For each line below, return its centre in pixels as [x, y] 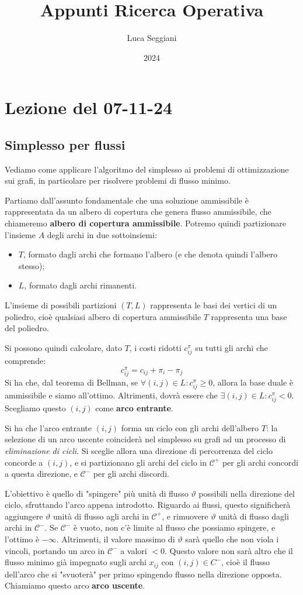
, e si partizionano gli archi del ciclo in [138, 462]
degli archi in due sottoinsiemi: [102, 234]
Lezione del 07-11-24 [89, 107]
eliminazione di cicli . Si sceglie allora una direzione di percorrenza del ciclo [139, 450]
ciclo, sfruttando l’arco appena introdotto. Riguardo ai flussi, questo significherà [148, 505]
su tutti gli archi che [231, 347]
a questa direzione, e [41, 474]
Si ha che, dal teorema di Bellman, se [72, 382]
